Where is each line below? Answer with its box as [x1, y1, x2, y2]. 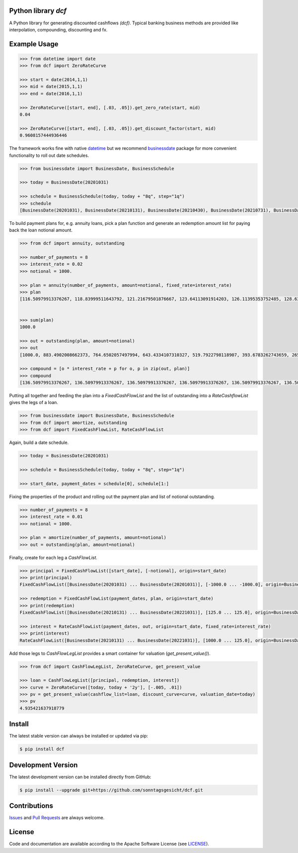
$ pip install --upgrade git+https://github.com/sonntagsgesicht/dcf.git [19, 787, 203, 793]
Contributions [9, 802, 53, 810]
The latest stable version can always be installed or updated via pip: [9, 733, 149, 739]
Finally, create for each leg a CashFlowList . [9, 554, 98, 560]
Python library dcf [9, 6, 67, 15]
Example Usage [9, 40, 59, 48]
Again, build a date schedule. [9, 439, 69, 445]
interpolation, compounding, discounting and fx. [9, 26, 108, 32]
